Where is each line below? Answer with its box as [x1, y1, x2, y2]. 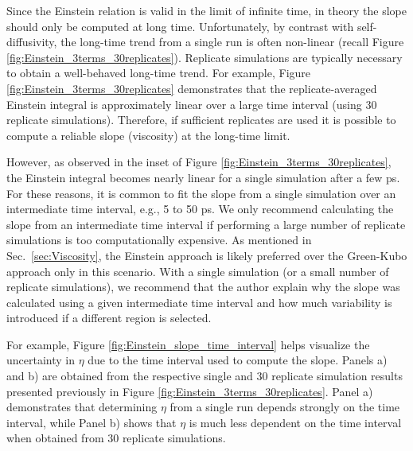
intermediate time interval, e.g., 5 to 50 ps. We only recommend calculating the [6, 200, 394, 217]
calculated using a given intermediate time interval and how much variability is [6, 294, 392, 310]
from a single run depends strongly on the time [169, 399, 400, 415]
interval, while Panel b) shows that [6, 414, 177, 430]
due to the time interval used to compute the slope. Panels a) [88, 352, 388, 368]
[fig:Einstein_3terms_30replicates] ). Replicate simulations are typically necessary [6, 49, 403, 65]
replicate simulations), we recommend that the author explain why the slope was [6, 278, 400, 295]
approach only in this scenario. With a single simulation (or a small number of [6, 262, 389, 279]
